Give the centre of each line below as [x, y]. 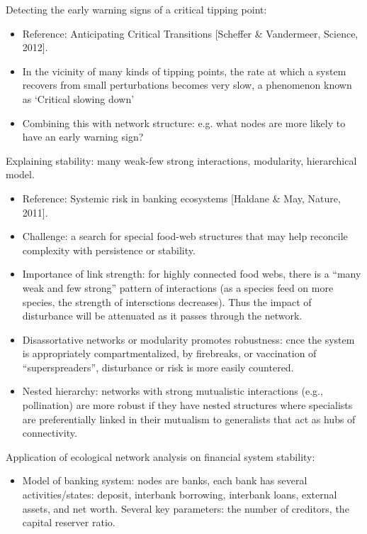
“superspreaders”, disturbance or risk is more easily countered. [158, 367]
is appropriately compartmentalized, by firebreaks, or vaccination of [169, 353]
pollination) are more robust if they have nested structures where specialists [187, 405]
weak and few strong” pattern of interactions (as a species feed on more [178, 287]
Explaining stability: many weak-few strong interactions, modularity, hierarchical [181, 160]
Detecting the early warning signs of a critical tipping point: [136, 9]
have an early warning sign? [83, 137]
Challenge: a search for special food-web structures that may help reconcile [185, 236]
